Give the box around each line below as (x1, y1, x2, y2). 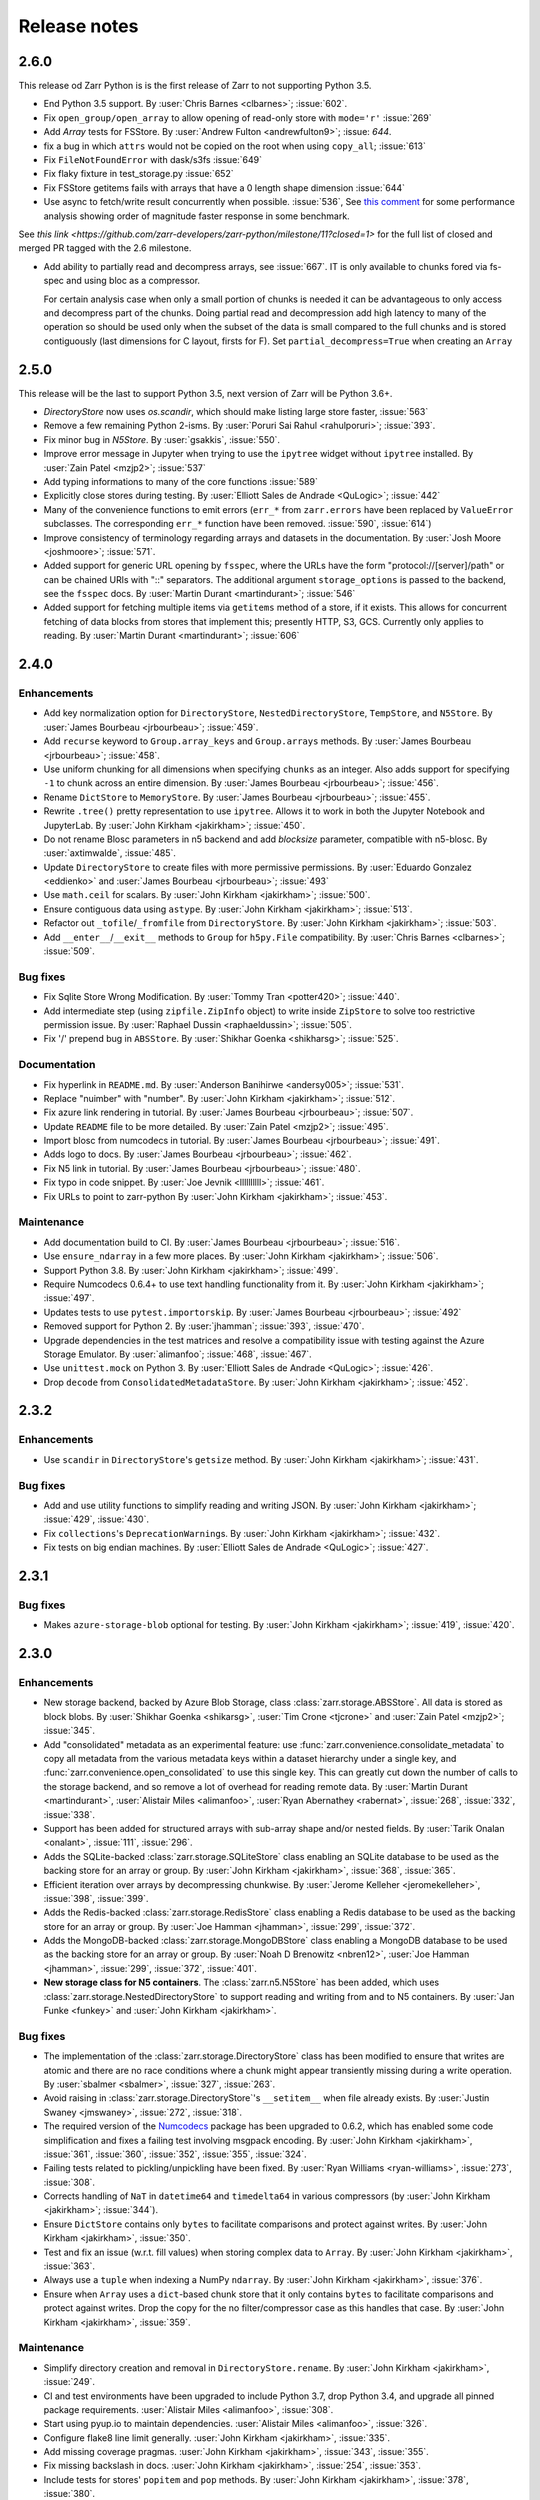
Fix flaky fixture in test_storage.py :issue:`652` (43, 168, 234, 180)
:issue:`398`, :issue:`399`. (43, 1892, 149, 1904)
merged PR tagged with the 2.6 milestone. (18, 242, 192, 254)
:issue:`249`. (43, 2376, 95, 2388)
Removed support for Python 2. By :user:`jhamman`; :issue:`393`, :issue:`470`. (43, 1320, 365, 1332)
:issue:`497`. (43, 1292, 95, 1304)
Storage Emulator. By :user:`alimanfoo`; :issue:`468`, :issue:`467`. (43, 1348, 312, 1360)
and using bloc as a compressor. (66, 275, 200, 287)
